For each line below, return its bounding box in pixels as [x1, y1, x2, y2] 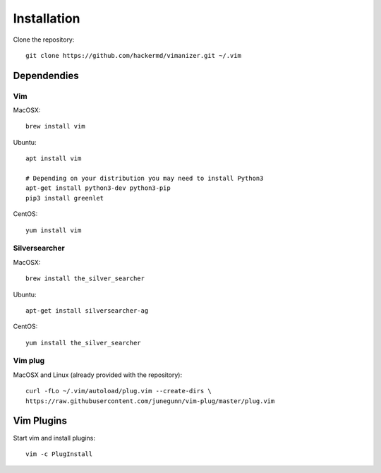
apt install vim [25, 155, 82, 162]
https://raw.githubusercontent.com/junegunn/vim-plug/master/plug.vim [25, 397, 275, 405]
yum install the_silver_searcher [25, 339, 141, 347]
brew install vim [25, 122, 85, 131]
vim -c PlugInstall [25, 450, 93, 458]
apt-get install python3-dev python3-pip [25, 184, 171, 192]
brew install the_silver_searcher [25, 275, 145, 282]
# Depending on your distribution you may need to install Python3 [25, 174, 264, 183]
